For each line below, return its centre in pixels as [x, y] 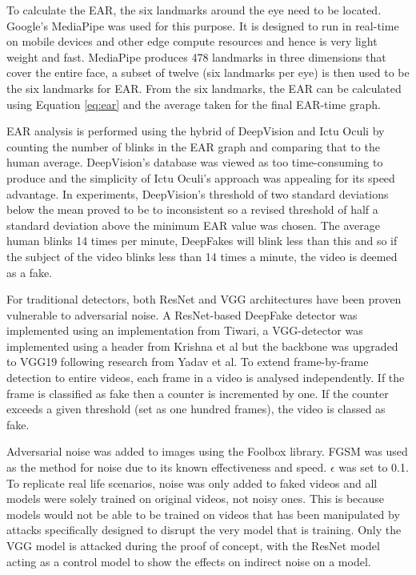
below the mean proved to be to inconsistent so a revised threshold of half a [192, 209]
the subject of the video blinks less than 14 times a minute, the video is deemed [202, 256]
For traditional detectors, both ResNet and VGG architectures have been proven [204, 299]
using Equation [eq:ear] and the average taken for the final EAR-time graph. [194, 104]
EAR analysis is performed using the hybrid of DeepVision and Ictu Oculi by [196, 131]
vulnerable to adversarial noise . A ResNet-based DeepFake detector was [182, 314]
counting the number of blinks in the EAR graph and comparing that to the [193, 146]
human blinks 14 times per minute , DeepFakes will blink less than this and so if [202, 241]
